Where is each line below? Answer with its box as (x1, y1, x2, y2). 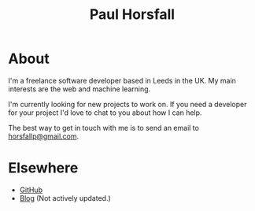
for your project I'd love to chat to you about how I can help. (8, 108, 202, 117)
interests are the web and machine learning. (8, 84, 151, 94)
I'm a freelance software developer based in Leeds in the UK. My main (8, 76, 236, 85)
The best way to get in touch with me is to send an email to (8, 123, 199, 132)
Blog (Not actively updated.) (19, 193, 112, 202)
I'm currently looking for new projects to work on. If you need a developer (8, 99, 247, 109)
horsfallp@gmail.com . (8, 131, 79, 141)
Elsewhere (8, 159, 79, 177)
